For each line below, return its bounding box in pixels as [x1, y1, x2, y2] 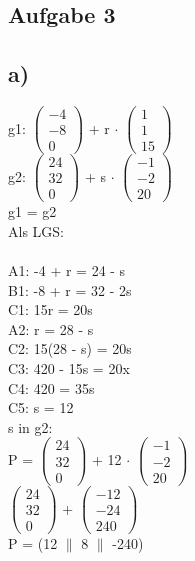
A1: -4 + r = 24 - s [8, 260, 126, 281]
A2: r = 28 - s [8, 318, 94, 339]
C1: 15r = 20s [8, 299, 93, 320]
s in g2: [8, 416, 53, 437]
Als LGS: [8, 220, 64, 241]
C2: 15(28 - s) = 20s [8, 338, 132, 359]
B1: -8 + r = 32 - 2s [8, 279, 132, 300]
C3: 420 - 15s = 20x [8, 358, 130, 379]
